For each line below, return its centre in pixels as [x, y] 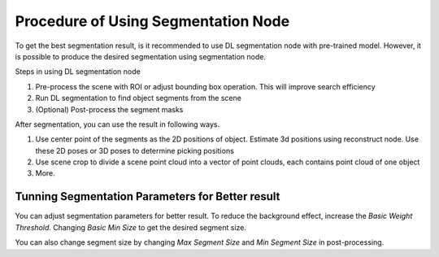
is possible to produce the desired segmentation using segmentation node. [140, 56]
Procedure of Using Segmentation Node [152, 21]
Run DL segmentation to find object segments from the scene [138, 98]
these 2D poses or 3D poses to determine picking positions [135, 150]
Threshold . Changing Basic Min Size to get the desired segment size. [131, 227]
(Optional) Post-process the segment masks [109, 109]
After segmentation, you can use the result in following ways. [117, 124]
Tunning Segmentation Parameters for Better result [148, 196]
